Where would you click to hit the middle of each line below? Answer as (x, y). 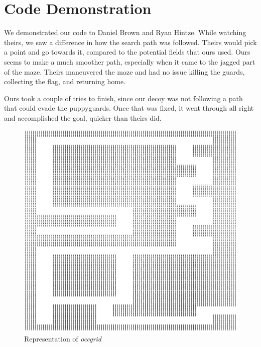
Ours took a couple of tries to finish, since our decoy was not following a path (123, 98)
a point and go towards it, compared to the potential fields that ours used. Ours (127, 52)
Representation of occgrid (63, 338)
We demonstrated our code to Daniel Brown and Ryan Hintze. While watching (125, 32)
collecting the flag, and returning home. (65, 81)
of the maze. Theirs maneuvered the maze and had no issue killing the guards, (124, 71)
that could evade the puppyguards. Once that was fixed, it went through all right (129, 108)
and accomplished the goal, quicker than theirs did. (83, 117)
